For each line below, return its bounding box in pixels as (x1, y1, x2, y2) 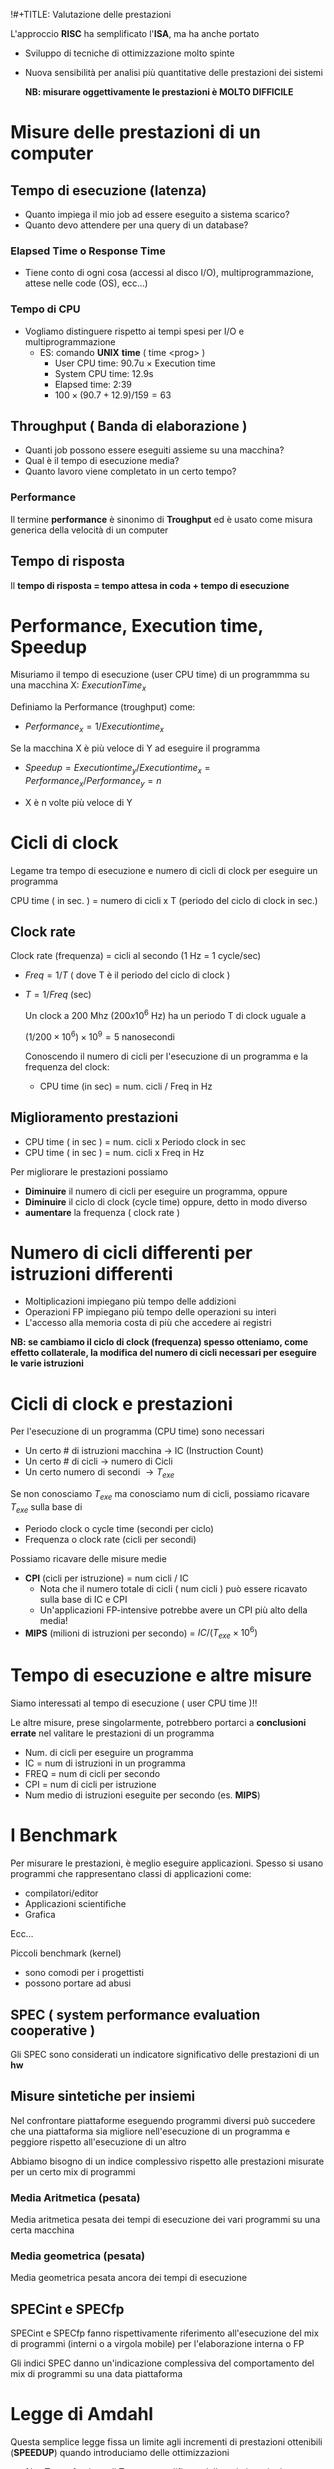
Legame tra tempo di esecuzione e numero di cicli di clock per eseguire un (10, 864, 318, 876)
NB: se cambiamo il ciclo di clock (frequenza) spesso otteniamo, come (10, 1336, 309, 1348)
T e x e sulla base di (10, 1500, 83, 1515)
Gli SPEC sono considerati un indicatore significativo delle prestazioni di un (10, 2048, 320, 2060)
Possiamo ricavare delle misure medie (10, 1552, 167, 1564)
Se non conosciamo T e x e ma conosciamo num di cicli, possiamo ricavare (10, 1488, 310, 1502)
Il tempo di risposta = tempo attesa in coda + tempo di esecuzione (10, 579, 290, 591)
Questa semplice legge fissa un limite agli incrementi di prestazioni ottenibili (10, 2436, 323, 2448)
